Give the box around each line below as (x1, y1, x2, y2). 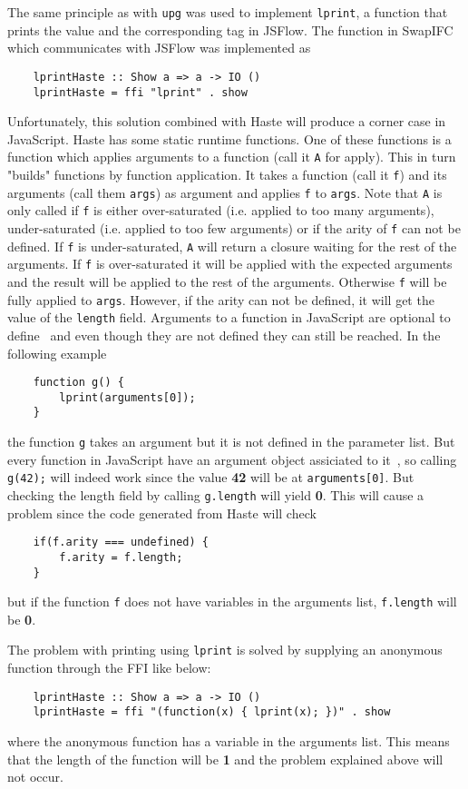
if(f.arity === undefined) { (33, 536, 209, 549)
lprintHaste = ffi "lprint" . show (33, 85, 248, 99)
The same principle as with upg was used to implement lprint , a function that (7, 3, 448, 21)
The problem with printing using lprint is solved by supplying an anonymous (7, 640, 443, 659)
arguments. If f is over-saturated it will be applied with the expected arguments (7, 254, 453, 273)
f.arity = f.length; (59, 550, 183, 564)
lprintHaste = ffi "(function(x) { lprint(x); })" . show (33, 705, 391, 719)
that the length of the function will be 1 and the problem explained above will (7, 749, 444, 768)
